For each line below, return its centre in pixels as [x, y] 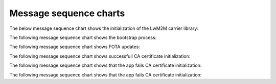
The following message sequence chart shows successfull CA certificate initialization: [100, 56]
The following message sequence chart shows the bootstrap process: [83, 37]
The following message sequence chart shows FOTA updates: [75, 47]
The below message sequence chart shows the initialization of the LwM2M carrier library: [104, 28]
